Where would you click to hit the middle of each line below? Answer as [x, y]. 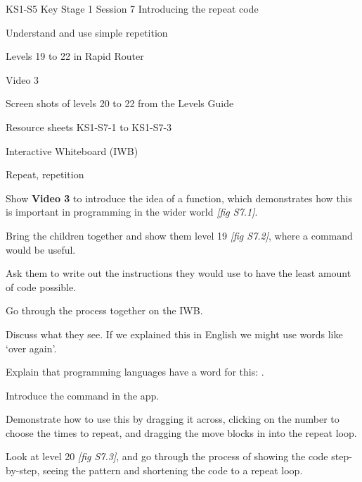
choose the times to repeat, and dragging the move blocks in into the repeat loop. [181, 432]
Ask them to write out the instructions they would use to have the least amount [179, 273]
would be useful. [41, 249]
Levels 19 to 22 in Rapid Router [75, 56]
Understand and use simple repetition [87, 32]
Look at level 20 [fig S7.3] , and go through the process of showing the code [167, 456]
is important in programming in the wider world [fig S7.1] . [132, 212]
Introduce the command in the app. [83, 395]
